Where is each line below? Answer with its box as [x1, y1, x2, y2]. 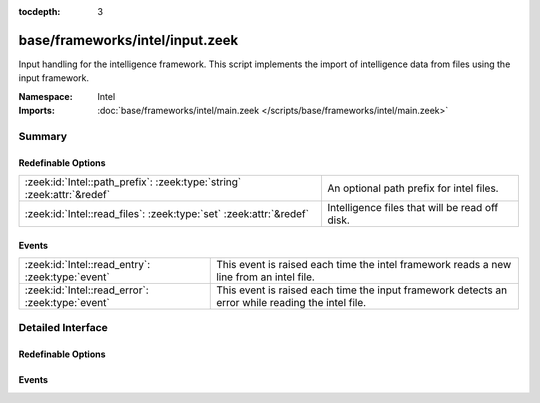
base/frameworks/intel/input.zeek [18, 31, 239, 49]
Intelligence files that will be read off [327, 201, 499, 215]
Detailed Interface [18, 321, 109, 335]
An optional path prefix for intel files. [327, 181, 499, 195]
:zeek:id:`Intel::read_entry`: [24, 258, 151, 272]
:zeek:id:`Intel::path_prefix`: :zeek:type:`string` [24, 175, 242, 189]
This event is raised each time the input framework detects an [216, 283, 508, 297]
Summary [18, 129, 68, 143]
